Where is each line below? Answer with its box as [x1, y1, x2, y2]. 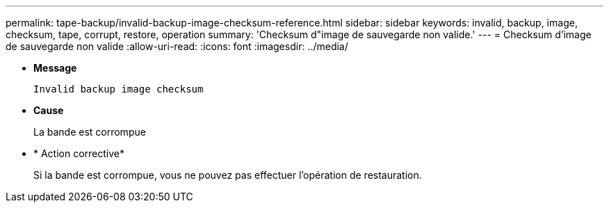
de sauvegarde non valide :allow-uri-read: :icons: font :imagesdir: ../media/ [6, 40, 348, 52]
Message [33, 62, 77, 74]
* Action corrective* [33, 147, 125, 159]
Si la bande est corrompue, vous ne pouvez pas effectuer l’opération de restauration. [33, 169, 422, 181]
